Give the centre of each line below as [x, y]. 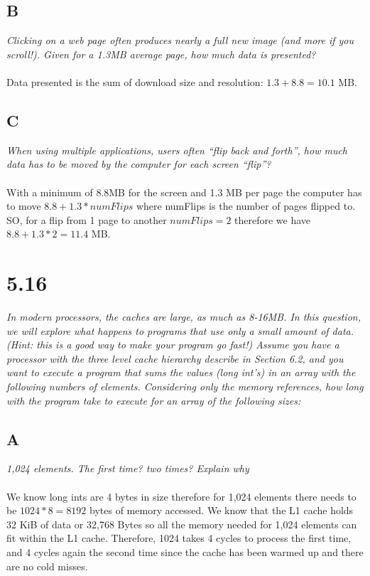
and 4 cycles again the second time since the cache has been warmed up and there [185, 551]
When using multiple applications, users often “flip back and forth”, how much [177, 150]
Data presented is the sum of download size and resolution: [135, 81]
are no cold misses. [47, 566]
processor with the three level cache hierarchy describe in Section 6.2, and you [175, 358]
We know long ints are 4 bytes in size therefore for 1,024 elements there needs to [181, 496]
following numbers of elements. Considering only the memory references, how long [185, 386]
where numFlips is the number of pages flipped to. [246, 206]
